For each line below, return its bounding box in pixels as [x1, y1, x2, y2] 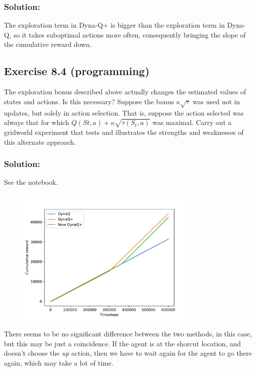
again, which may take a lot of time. [4, 357, 113, 368]
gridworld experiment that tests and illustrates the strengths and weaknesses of [4, 126, 244, 137]
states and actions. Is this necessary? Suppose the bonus [4, 96, 174, 106]
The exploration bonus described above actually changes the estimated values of [4, 86, 246, 97]
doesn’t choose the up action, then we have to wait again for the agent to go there [4, 348, 252, 358]
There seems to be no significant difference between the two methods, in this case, [4, 328, 252, 338]
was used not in [192, 96, 240, 106]
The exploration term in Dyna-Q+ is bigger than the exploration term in [4, 20, 225, 30]
